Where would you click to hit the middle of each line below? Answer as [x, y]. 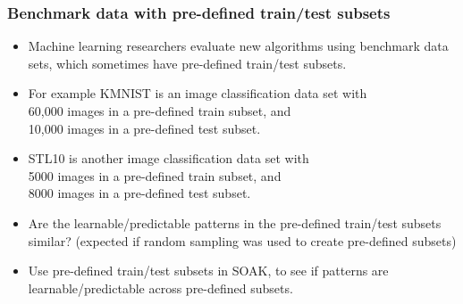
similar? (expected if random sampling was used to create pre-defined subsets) [242, 240]
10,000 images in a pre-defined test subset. [144, 128]
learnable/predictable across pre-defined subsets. [160, 288]
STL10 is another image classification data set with [168, 158]
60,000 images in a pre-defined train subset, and [160, 111]
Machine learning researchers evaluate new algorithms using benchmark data [238, 46]
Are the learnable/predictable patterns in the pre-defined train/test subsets [235, 222]
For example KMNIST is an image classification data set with [198, 93]
